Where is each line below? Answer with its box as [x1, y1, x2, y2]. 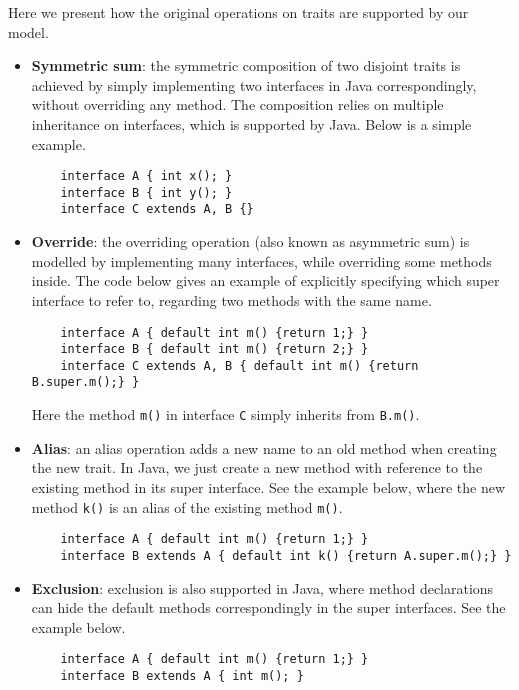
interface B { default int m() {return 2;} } [60, 342, 369, 357]
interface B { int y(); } [60, 185, 233, 200]
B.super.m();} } [31, 375, 140, 390]
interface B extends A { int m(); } [60, 668, 304, 683]
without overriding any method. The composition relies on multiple [31, 94, 444, 115]
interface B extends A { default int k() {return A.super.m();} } [60, 548, 512, 563]
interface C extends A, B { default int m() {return [60, 358, 419, 373]
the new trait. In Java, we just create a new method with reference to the [31, 457, 483, 478]
